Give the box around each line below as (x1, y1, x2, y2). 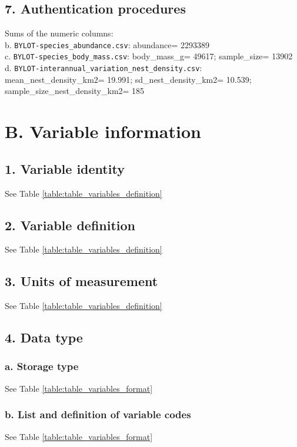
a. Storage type (5, 359, 79, 374)
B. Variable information (5, 119, 201, 143)
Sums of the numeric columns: (5, 27, 114, 39)
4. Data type (5, 328, 83, 347)
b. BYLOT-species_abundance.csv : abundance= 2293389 (5, 38, 210, 51)
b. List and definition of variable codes (5, 407, 191, 422)
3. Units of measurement (5, 272, 158, 290)
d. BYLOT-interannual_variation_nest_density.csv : (5, 62, 202, 74)
